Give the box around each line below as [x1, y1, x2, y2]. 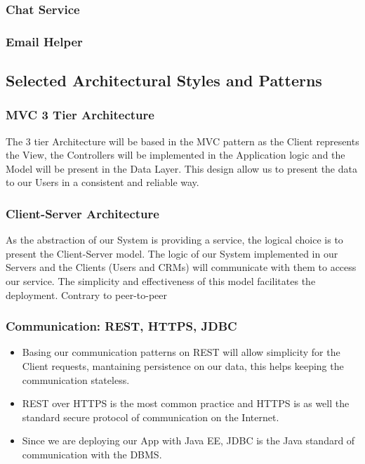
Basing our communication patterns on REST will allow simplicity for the [22, 345, 340, 359]
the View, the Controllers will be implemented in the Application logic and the [6, 147, 345, 162]
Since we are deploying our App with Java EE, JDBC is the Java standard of [22, 433, 355, 448]
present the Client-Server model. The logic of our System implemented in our [6, 246, 338, 260]
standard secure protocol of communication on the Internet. [22, 409, 279, 424]
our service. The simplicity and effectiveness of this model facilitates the [6, 274, 316, 289]
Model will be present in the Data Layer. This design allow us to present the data [6, 161, 357, 175]
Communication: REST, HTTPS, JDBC [6, 317, 237, 335]
